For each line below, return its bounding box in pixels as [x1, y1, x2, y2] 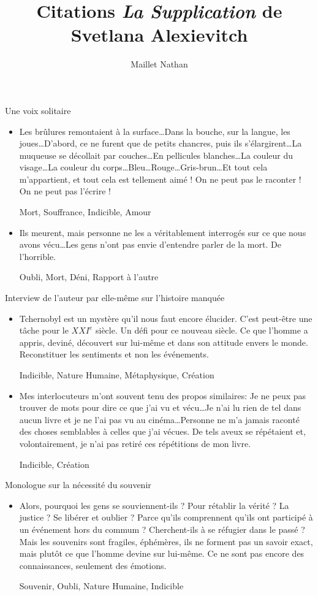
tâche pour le [19, 324, 69, 337]
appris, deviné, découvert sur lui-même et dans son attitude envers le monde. [19, 335, 308, 348]
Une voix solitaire [5, 104, 71, 117]
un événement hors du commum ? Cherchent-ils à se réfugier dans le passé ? [19, 522, 305, 535]
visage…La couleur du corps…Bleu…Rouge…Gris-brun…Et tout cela [19, 161, 268, 174]
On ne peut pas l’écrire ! [19, 185, 111, 197]
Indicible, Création [19, 457, 89, 470]
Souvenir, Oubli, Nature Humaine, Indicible [19, 579, 184, 592]
